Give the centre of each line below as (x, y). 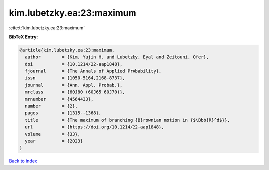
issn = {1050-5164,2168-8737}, (75, 78)
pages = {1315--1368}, (63, 113)
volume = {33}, (53, 134)
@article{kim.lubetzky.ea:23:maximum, (67, 50)
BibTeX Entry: (24, 37)
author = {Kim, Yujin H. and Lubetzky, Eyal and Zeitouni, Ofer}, (117, 57)
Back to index (23, 161)
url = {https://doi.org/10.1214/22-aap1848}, (95, 127)
